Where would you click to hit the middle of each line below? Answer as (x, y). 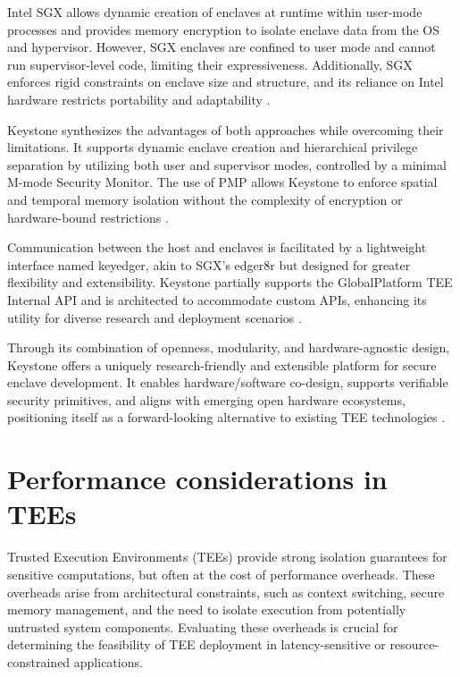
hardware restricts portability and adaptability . (139, 99)
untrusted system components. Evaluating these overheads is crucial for (203, 626)
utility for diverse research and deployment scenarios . (155, 317)
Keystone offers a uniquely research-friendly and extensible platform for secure (222, 364)
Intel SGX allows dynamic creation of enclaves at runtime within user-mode (215, 12)
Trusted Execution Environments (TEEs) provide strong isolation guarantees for (227, 557)
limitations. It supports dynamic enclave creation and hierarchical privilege (213, 147)
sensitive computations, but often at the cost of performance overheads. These (221, 574)
